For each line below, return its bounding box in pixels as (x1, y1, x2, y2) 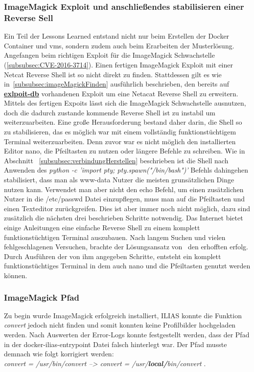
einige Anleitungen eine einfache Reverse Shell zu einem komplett (4, 222, 200, 233)
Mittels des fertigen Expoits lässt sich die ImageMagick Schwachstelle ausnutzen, (4, 98, 246, 108)
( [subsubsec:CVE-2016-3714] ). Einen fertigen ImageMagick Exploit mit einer (4, 59, 233, 69)
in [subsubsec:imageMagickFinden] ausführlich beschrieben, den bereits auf (4, 79, 230, 89)
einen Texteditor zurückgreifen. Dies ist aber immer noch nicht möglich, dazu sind (4, 203, 251, 213)
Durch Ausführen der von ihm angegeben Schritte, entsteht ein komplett (4, 251, 221, 261)
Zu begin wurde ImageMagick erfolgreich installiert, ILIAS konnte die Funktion (4, 310, 242, 320)
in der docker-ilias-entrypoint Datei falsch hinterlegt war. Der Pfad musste (4, 339, 227, 349)
